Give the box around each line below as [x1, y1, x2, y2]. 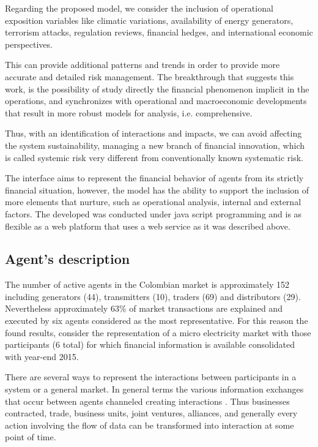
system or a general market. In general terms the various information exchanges [5, 383, 304, 396]
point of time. [5, 430, 56, 443]
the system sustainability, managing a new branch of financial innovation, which [5, 138, 305, 151]
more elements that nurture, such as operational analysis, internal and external [5, 195, 301, 208]
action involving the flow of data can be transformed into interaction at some [5, 418, 294, 431]
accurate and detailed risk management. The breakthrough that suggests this [5, 70, 294, 83]
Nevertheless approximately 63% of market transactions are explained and [5, 302, 283, 315]
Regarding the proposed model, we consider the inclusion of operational [5, 2, 273, 14]
